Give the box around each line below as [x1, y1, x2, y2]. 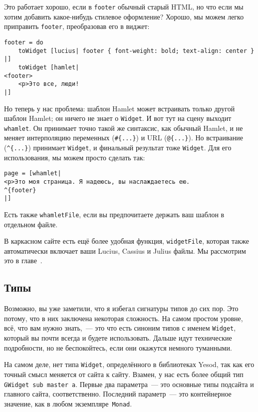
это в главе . [4, 255, 42, 266]
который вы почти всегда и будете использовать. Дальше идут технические [4, 333, 232, 343]
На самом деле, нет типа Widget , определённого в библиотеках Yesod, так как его [4, 359, 255, 370]
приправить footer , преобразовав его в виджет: [4, 21, 150, 31]
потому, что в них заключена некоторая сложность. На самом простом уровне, [4, 313, 243, 323]
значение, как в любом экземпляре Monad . [4, 398, 132, 409]
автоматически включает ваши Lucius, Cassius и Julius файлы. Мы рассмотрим [4, 245, 246, 256]
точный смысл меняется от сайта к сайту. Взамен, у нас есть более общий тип [4, 369, 244, 379]
